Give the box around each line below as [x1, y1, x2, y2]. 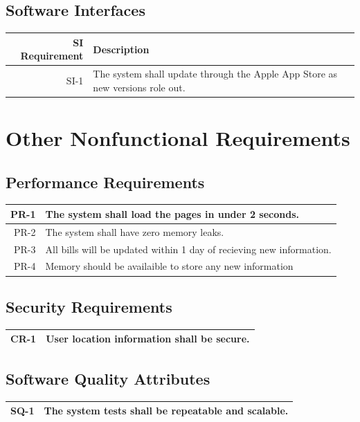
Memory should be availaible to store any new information [45, 259, 294, 273]
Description [93, 42, 150, 56]
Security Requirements [6, 295, 172, 317]
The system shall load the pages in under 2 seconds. [45, 206, 299, 221]
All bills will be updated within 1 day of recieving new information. [45, 241, 332, 256]
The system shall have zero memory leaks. [45, 224, 224, 239]
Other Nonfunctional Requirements [6, 124, 350, 152]
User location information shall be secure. [46, 331, 250, 346]
